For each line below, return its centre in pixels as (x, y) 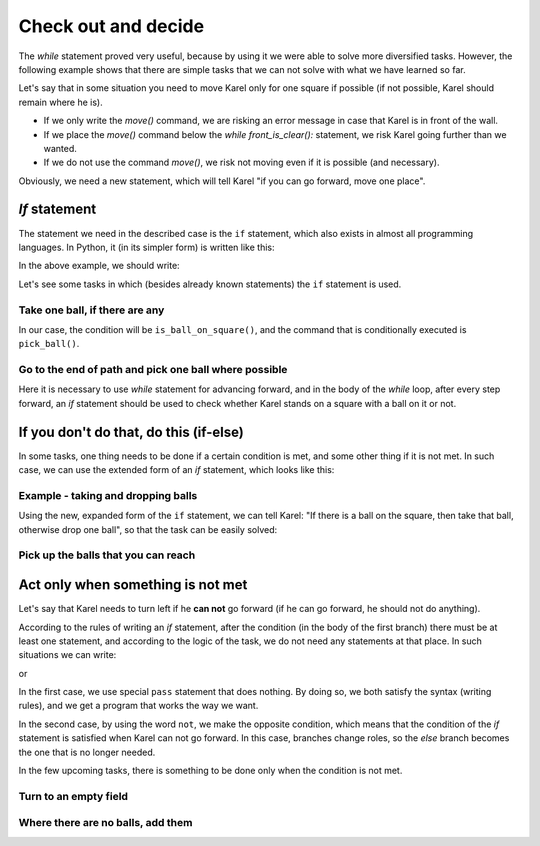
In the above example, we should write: (99, 266)
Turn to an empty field (73, 796)
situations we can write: (67, 655)
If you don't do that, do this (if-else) (131, 431)
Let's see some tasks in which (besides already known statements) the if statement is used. (210, 284)
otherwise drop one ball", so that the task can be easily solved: (148, 529)
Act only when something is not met (133, 585)
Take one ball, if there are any (91, 310)
